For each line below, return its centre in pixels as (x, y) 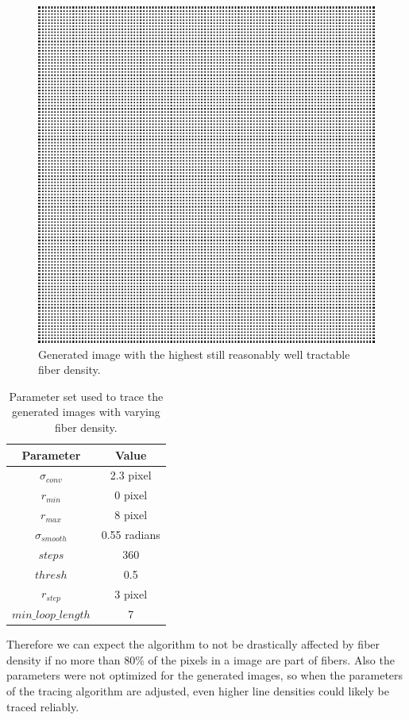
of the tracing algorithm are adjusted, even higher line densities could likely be (198, 691)
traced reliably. (43, 706)
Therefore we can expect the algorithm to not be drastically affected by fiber (193, 644)
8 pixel (131, 515)
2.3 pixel (131, 475)
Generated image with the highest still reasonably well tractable (194, 354)
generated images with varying (86, 412)
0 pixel (131, 495)
